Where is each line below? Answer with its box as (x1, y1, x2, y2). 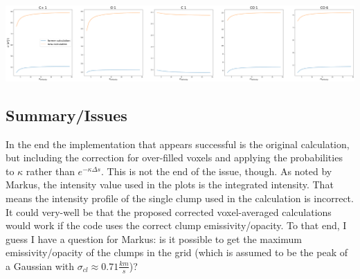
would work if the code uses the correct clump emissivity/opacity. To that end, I (6, 218, 347, 233)
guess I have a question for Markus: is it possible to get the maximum (6, 231, 302, 246)
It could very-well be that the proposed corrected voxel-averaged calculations (6, 204, 332, 219)
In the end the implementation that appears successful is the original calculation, (6, 136, 350, 151)
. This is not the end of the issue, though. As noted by (100, 163, 332, 178)
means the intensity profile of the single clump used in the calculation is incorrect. (6, 190, 354, 205)
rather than (26, 163, 75, 178)
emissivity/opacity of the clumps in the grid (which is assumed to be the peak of (6, 245, 348, 260)
